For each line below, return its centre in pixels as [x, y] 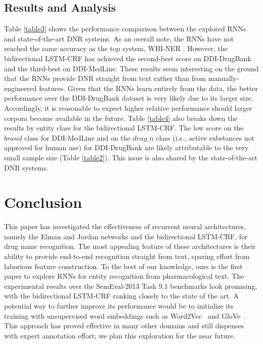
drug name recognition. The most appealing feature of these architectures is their [130, 246]
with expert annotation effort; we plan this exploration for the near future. [120, 335]
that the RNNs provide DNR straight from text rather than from [105, 78]
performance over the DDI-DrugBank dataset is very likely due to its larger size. [129, 98]
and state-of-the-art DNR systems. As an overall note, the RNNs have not [119, 38]
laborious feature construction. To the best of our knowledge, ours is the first [123, 266]
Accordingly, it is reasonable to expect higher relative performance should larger [128, 107]
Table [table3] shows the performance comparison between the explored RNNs [125, 29]
